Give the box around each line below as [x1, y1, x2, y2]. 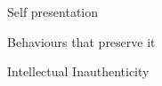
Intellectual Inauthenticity [7, 62, 150, 81]
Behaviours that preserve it [7, 32, 156, 51]
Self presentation [7, 3, 99, 20]
